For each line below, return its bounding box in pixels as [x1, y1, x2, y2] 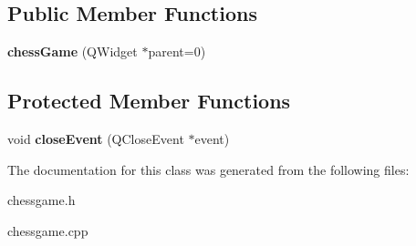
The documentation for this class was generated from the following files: [7, 159, 410, 179]
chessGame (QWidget [7, 42, 138, 61]
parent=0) [148, 42, 206, 61]
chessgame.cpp [7, 220, 88, 240]
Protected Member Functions [7, 87, 291, 115]
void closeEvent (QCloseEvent [7, 129, 184, 148]
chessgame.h [7, 190, 76, 210]
